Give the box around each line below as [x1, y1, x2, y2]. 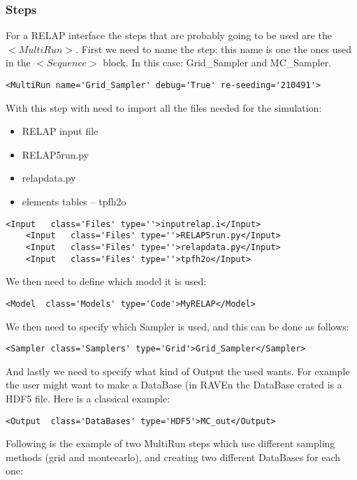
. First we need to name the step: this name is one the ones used [75, 41, 352, 56]
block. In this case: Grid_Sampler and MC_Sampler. [103, 55, 332, 70]
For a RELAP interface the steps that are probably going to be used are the [6, 28, 332, 43]
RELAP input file [22, 124, 99, 138]
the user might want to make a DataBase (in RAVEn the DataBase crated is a [6, 377, 342, 392]
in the [6, 55, 31, 70]
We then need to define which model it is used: [6, 274, 207, 289]
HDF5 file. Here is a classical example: [6, 391, 170, 405]
